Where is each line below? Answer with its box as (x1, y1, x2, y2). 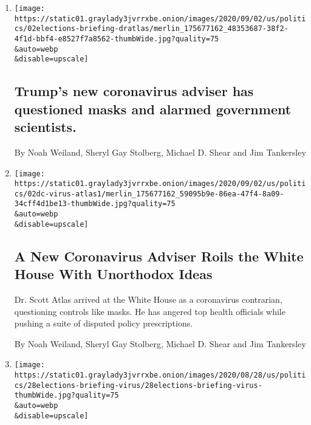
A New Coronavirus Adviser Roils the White (14, 246, 304, 265)
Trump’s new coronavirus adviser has (14, 81, 254, 100)
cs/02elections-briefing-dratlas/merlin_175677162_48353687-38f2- (14, 24, 289, 33)
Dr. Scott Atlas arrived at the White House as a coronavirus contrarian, (14, 293, 282, 306)
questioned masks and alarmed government (14, 99, 292, 118)
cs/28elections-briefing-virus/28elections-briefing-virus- (14, 381, 262, 390)
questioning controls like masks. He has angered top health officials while (14, 305, 285, 317)
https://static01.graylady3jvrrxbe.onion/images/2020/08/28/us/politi (14, 371, 306, 380)
